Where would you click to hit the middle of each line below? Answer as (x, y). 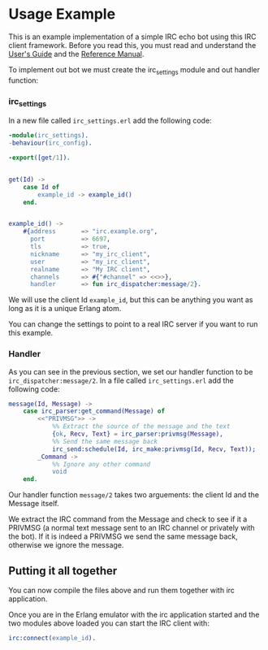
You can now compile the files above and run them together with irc (122, 591)
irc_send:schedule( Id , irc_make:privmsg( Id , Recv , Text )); (153, 449)
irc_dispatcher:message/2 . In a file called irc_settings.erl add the (121, 380)
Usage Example (62, 14)
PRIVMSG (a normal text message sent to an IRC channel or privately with (132, 528)
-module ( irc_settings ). (49, 136)
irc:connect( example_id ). (52, 639)
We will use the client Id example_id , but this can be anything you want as (131, 300)
